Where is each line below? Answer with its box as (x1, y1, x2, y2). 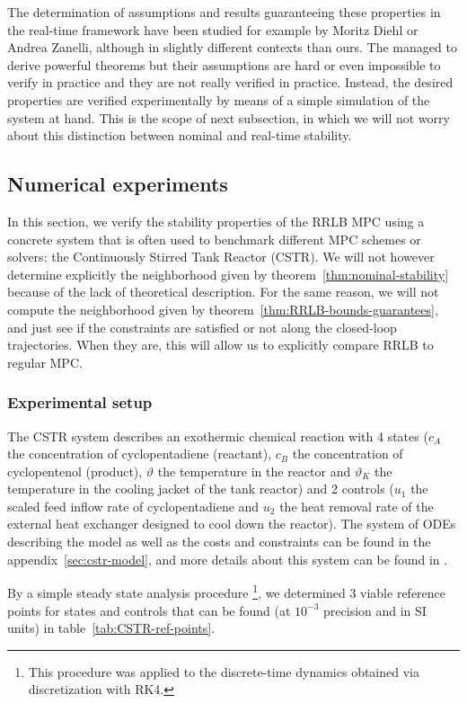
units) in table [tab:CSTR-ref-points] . (7, 618, 216, 637)
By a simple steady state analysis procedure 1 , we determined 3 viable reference (7, 581, 446, 601)
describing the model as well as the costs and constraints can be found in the (7, 532, 431, 551)
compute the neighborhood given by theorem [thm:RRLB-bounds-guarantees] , (7, 299, 438, 318)
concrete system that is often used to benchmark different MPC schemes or (7, 229, 421, 248)
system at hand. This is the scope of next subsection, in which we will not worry (7, 108, 450, 127)
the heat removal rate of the (279, 496, 434, 515)
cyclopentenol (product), (7, 461, 143, 480)
